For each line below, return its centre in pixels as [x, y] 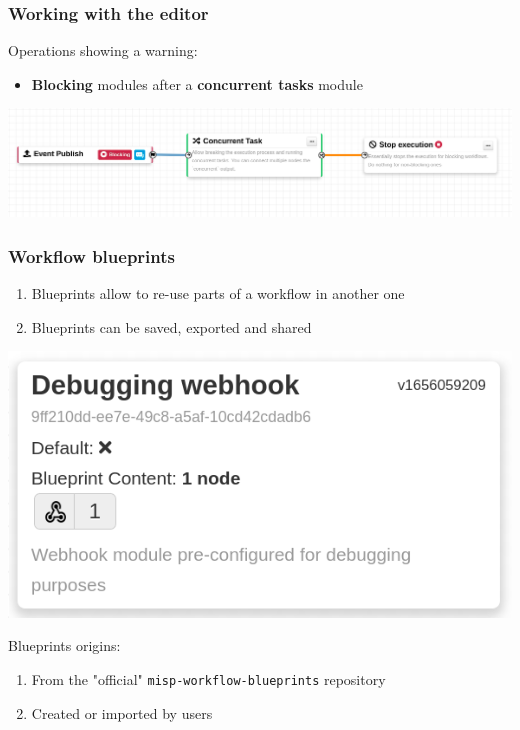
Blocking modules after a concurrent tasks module [197, 83]
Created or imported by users [122, 712]
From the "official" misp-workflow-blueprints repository [208, 679]
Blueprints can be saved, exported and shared [171, 326]
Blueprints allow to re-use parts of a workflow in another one [218, 292]
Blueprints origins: [64, 645]
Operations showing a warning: [103, 50]
